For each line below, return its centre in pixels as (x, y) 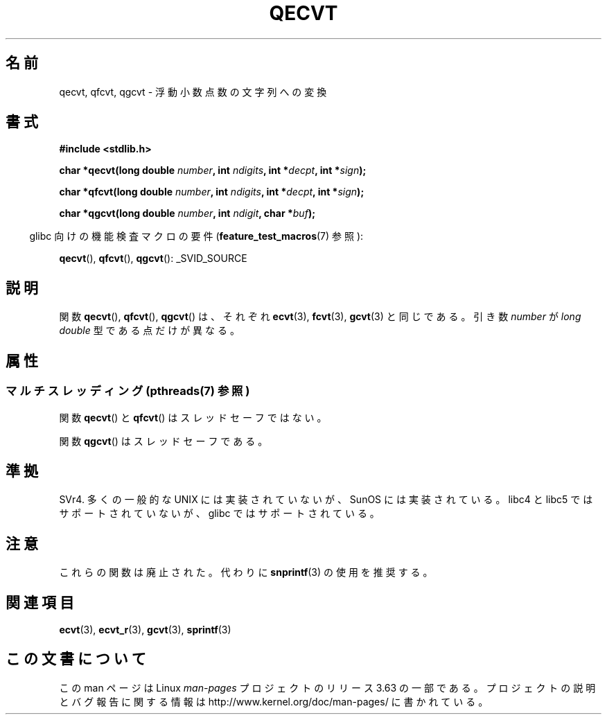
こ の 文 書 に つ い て (76, 659)
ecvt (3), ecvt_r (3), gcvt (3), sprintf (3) (145, 630)
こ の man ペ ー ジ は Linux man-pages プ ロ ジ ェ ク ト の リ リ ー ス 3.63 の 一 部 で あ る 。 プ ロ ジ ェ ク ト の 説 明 (327, 687)
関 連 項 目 (40, 602)
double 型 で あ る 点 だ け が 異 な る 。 (149, 331)
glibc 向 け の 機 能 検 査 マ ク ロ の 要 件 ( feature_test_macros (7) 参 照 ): (196, 236)
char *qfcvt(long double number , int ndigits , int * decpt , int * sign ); (212, 192)
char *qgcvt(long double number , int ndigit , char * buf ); (187, 213)
